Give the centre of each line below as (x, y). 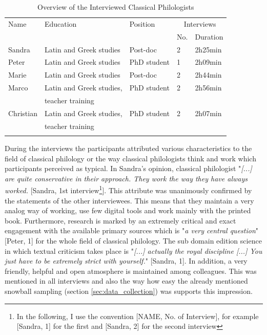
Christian (23, 113)
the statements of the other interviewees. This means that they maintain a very (129, 200)
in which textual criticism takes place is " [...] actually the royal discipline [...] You (133, 250)
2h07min (208, 113)
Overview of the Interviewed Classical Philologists (116, 7)
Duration (209, 36)
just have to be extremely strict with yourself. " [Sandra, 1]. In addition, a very (126, 261)
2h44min (208, 75)
